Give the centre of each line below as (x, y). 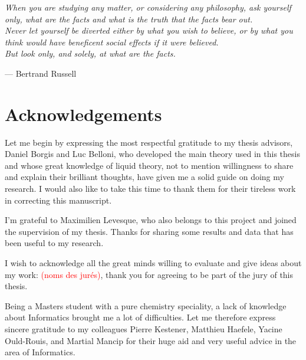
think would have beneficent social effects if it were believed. (112, 42)
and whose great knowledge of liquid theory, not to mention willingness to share (149, 165)
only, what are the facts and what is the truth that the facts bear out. (129, 19)
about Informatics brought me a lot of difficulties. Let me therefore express (140, 317)
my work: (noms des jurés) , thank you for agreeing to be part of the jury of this (149, 274)
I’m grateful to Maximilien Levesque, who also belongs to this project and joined (151, 220)
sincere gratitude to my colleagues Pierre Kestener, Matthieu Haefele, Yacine (144, 329)
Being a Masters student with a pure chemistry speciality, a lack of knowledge (146, 305)
